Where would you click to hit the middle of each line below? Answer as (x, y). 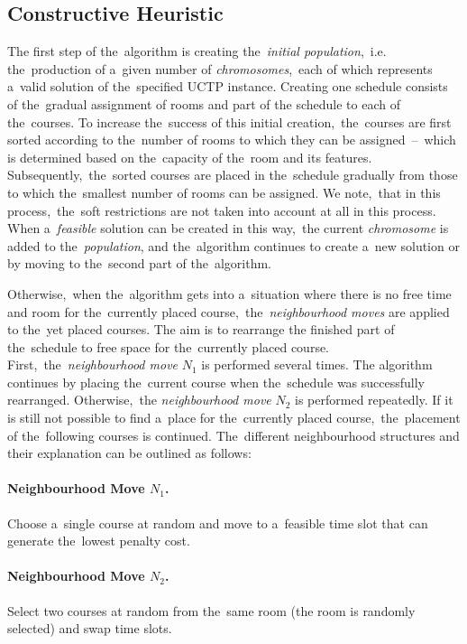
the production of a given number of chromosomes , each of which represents (220, 68)
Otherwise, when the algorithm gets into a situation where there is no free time (229, 293)
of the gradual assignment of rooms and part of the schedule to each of (204, 103)
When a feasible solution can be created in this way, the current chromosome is (228, 228)
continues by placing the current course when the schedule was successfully (216, 382)
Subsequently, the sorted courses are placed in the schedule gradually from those (233, 175)
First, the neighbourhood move (93, 364)
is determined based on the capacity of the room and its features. (190, 157)
